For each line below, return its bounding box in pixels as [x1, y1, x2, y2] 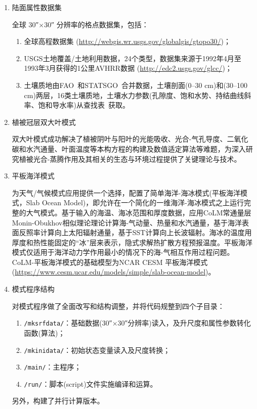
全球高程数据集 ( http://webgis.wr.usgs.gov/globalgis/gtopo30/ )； [24, 36, 231, 47]
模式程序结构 [12, 284, 55, 294]
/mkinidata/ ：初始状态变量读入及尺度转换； [24, 344, 170, 355]
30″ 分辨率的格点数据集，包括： [44, 19, 149, 29]
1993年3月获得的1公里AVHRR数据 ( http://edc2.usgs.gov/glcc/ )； [24, 63, 232, 73]
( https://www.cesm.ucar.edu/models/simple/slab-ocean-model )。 [12, 266, 216, 277]
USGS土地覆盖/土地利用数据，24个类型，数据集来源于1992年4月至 [24, 53, 241, 63]
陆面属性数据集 [12, 2, 62, 12]
